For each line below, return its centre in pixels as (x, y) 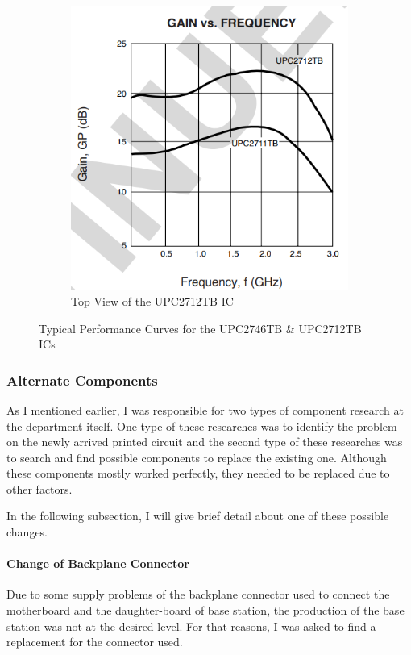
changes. (27, 532)
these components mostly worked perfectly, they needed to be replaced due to (198, 473)
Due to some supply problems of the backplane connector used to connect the (198, 594)
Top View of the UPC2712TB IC (152, 300)
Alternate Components (82, 380)
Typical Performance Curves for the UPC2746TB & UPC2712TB (200, 328)
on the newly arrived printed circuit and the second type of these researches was (205, 442)
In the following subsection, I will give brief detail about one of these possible (198, 516)
